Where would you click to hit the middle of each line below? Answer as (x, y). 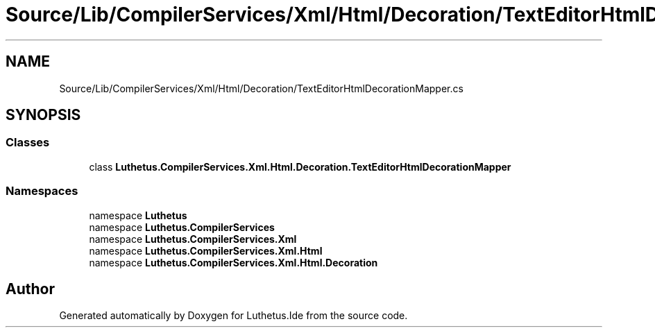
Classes (28, 143)
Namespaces (42, 191)
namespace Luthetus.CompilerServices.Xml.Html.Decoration (233, 262)
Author (30, 289)
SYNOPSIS (43, 115)
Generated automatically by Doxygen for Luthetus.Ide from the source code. (233, 316)
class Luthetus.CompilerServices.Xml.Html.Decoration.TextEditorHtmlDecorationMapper (300, 166)
